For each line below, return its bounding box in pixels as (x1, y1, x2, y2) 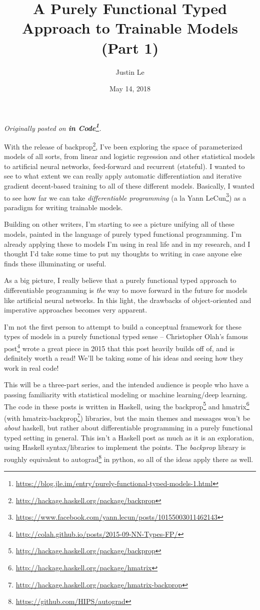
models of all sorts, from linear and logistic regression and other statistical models (4, 151, 255, 162)
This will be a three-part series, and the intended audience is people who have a (4, 379, 249, 390)
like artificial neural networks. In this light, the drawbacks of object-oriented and (4, 294, 251, 305)
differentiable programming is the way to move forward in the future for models (4, 284, 247, 295)
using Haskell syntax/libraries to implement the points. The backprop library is (4, 442, 246, 452)
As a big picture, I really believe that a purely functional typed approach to (4, 275, 236, 285)
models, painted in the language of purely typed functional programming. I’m (4, 229, 242, 239)
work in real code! (4, 362, 59, 373)
